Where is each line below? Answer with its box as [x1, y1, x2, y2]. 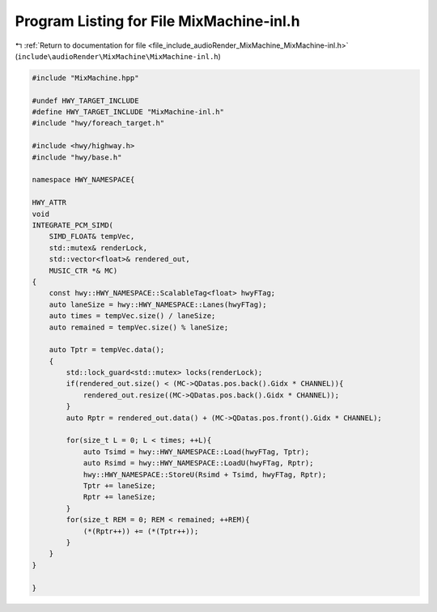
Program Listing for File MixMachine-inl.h [15, 12, 300, 30]
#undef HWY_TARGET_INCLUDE [32, 96, 139, 105]
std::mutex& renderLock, [49, 243, 148, 253]
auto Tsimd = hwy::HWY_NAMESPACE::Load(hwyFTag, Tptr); [83, 447, 310, 457]
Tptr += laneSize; [83, 481, 157, 490]
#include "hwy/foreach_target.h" [32, 118, 165, 128]
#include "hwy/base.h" [32, 152, 122, 162]
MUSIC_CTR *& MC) [49, 266, 118, 275]
